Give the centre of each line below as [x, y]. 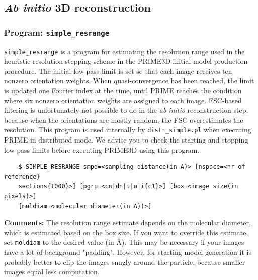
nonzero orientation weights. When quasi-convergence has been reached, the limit [129, 81]
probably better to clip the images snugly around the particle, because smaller [125, 262]
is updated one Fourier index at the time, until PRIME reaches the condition [123, 90]
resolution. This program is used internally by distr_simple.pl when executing [128, 130]
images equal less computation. [52, 272]
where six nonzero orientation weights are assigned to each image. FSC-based [123, 100]
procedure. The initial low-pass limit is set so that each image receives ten [118, 71]
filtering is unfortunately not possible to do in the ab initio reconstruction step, [126, 110]
